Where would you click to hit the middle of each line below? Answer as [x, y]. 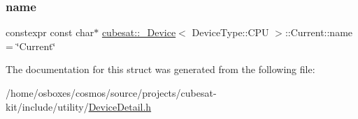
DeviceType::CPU [230, 32]
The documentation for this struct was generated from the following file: [160, 69]
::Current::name [319, 32]
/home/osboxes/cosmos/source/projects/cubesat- [111, 93]
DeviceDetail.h [120, 106]
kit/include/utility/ [47, 106]
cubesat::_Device [139, 32]
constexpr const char [50, 32]
